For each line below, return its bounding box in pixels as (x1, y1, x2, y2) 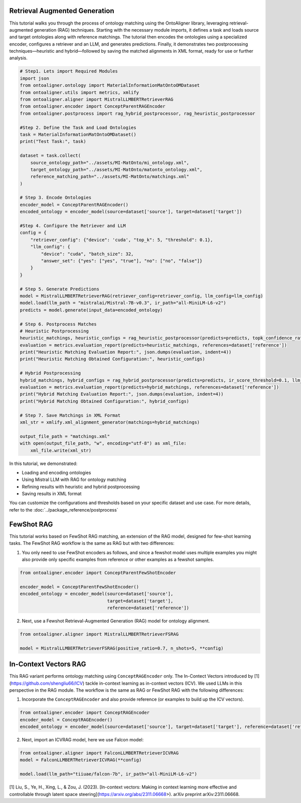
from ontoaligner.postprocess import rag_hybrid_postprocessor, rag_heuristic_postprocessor (20, 110, 255, 116)
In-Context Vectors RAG (9, 660, 86, 669)
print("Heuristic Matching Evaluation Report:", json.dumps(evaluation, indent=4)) (20, 349, 232, 355)
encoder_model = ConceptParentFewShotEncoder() (20, 584, 139, 589)
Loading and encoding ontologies (22, 469, 91, 475)
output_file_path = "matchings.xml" (20, 433, 110, 439)
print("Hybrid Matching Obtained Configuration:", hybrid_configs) (20, 398, 190, 404)
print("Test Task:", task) (20, 138, 86, 144)
